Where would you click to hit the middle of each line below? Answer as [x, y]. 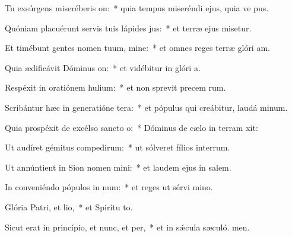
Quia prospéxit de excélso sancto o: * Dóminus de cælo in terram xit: [131, 127]
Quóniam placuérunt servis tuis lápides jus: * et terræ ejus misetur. [128, 28]
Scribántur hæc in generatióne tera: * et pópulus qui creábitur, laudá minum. [146, 107]
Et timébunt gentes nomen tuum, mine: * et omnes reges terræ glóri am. [137, 48]
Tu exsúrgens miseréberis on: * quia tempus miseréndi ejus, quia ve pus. [137, 8]
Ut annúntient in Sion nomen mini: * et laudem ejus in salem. [118, 167]
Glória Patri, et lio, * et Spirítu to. [69, 206]
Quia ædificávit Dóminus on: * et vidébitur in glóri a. [103, 67]
